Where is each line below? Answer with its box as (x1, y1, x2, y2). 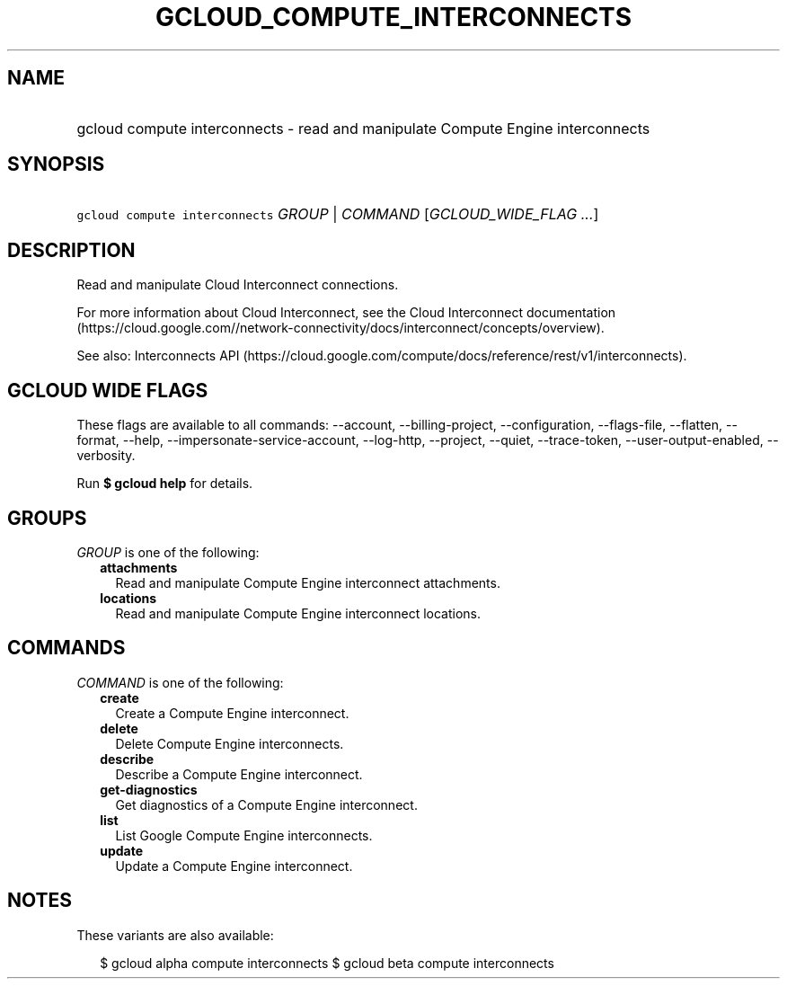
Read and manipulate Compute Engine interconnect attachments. (115, 574, 500, 591)
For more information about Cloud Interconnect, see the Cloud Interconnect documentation (76, 305, 616, 321)
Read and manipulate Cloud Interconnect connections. (76, 277, 399, 293)
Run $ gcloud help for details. (76, 475, 253, 492)
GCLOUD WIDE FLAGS (7, 378, 208, 402)
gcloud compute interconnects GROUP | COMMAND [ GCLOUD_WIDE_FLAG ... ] (76, 205, 599, 224)
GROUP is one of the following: (76, 544, 260, 560)
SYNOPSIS (7, 153, 105, 176)
